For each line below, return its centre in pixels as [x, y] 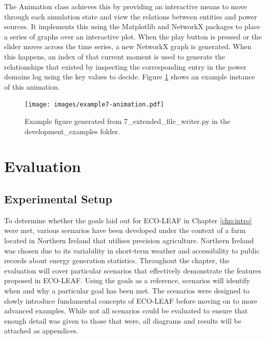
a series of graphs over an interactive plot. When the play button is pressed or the [133, 36]
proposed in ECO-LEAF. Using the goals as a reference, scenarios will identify [127, 280]
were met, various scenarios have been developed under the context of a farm [125, 230]
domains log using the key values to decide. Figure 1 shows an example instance [130, 77]
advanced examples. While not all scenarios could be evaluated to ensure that [126, 311]
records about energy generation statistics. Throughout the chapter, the [117, 260]
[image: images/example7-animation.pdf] [95, 105]
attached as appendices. [41, 331]
